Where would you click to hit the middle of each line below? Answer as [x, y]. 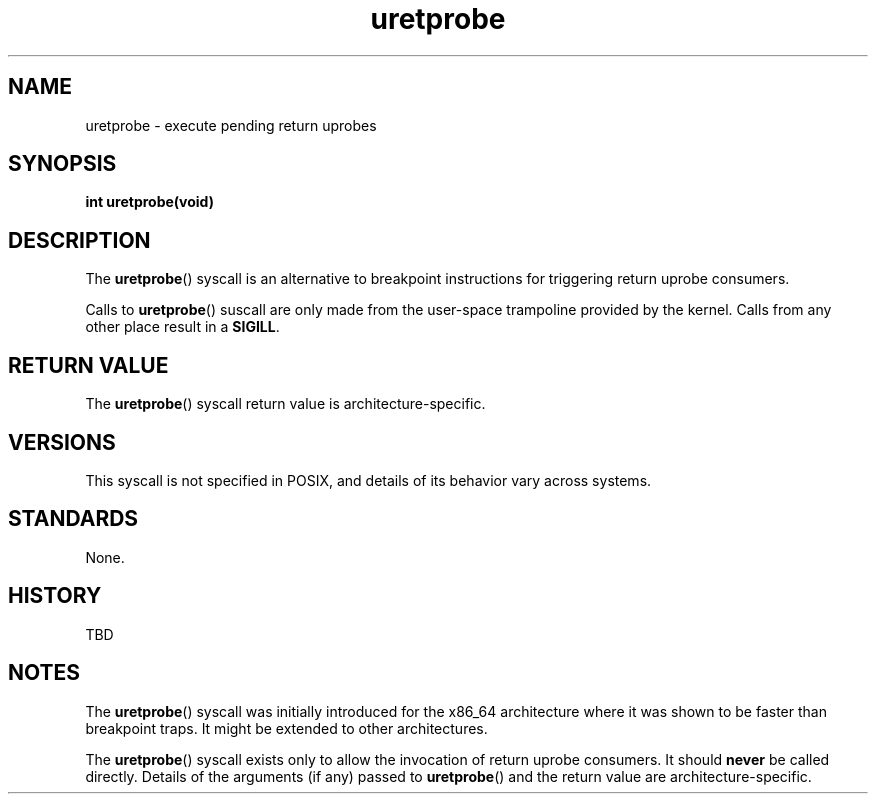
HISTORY [55, 596]
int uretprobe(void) [149, 202]
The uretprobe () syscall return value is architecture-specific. [285, 404]
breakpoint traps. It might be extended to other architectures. [286, 728]
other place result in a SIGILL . [182, 327]
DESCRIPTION [79, 240]
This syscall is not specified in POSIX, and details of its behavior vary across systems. [368, 480]
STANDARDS [73, 519]
